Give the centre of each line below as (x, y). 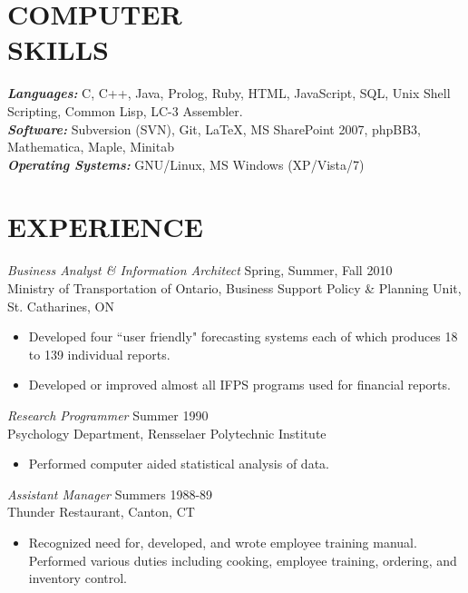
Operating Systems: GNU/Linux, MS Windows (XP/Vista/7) (186, 164)
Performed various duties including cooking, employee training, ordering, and (243, 560)
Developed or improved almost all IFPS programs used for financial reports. (239, 385)
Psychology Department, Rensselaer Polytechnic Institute (167, 433)
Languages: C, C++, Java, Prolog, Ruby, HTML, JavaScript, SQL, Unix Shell (229, 93)
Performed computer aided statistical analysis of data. (179, 464)
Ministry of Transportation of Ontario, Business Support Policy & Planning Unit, (234, 288)
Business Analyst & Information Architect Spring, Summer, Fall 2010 (200, 270)
